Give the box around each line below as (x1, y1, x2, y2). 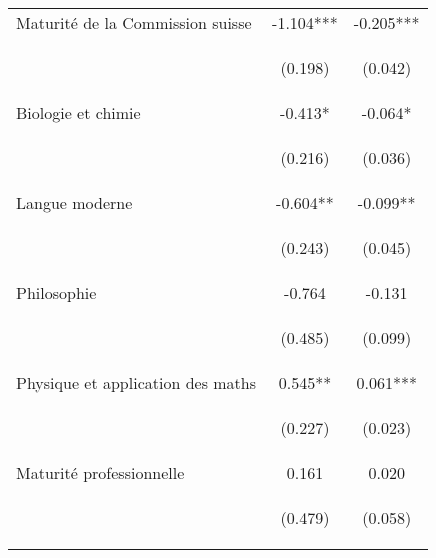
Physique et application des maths (16, 371, 257, 394)
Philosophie (16, 281, 97, 304)
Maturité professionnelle (16, 461, 185, 484)
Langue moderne (16, 191, 133, 214)
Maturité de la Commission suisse (16, 11, 252, 34)
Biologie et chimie (16, 101, 141, 124)
